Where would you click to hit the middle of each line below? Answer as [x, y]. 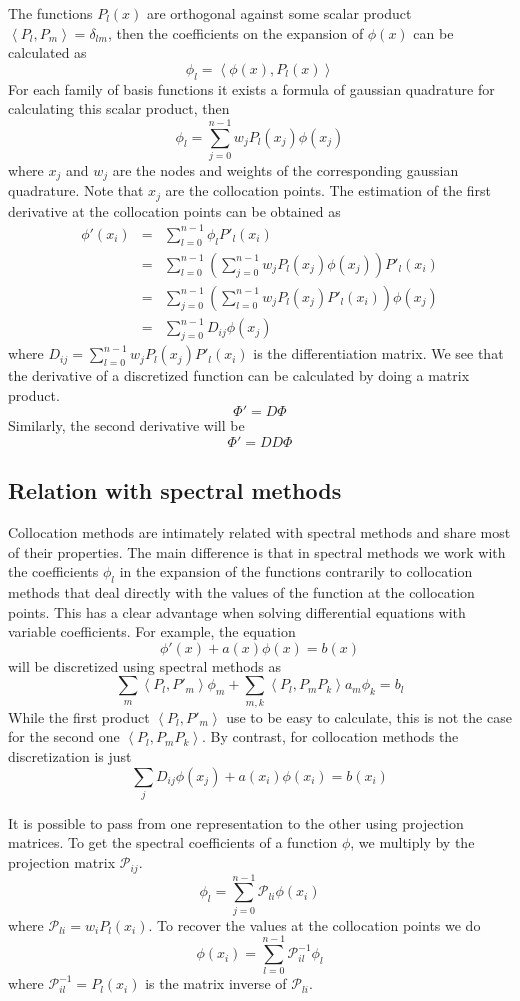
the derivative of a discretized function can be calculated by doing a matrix [239, 375]
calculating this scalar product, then [119, 108]
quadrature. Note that [76, 190]
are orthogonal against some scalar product [279, 13]
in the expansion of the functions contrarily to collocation [296, 571]
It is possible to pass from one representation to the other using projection [236, 822]
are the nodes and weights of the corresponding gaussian [285, 169]
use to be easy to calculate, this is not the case [369, 716]
